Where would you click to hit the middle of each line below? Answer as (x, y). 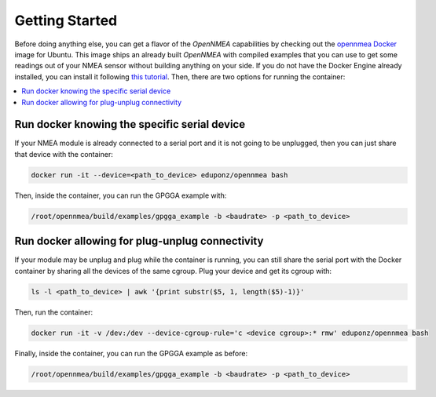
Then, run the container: (54, 312)
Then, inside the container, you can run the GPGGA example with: (121, 195)
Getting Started (66, 20)
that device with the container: (64, 154)
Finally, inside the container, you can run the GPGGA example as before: (131, 353)
